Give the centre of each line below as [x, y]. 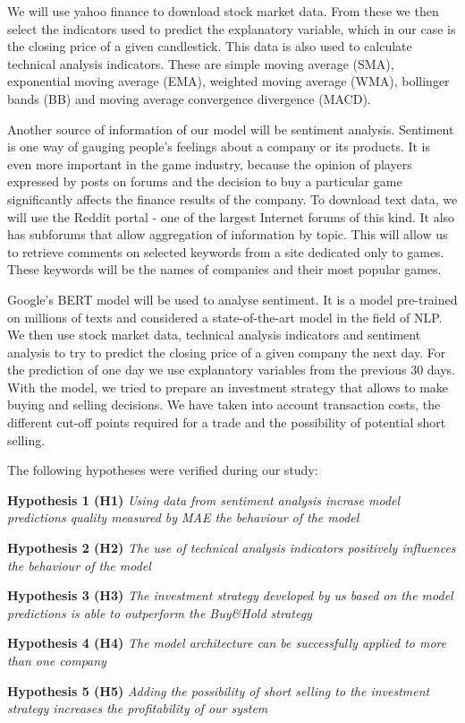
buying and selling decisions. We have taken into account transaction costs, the [224, 405]
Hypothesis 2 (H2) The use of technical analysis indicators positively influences [232, 548]
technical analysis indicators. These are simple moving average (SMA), [201, 63]
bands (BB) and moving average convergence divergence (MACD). [189, 98]
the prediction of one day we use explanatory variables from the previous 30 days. [232, 370]
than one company [57, 660]
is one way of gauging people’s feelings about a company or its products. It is [219, 146]
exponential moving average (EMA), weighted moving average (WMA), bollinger [228, 81]
